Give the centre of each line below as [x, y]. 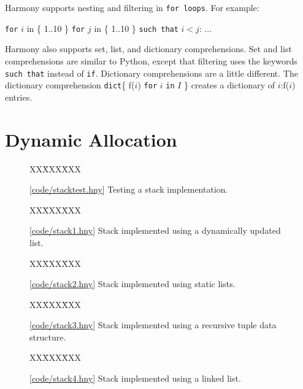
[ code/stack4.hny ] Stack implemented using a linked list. [135, 378]
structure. [48, 337]
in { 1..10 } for [56, 28]
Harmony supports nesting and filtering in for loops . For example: [132, 7]
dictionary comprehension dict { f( [70, 85]
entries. [19, 97]
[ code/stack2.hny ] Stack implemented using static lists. [132, 284]
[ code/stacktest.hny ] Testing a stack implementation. [129, 189]
